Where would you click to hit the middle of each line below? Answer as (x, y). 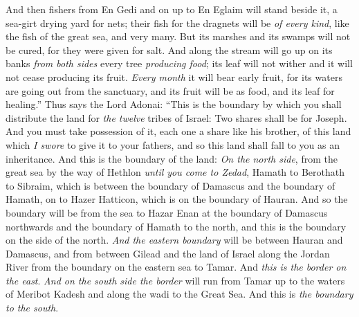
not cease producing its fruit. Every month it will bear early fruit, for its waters (174, 76)
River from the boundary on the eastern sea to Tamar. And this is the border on (176, 267)
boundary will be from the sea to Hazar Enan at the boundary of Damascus (167, 212)
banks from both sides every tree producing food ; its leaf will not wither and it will (179, 63)
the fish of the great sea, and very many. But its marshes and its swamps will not (178, 36)
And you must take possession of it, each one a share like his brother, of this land (178, 131)
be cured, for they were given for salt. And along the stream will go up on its (169, 49)
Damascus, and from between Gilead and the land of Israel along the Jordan (168, 253)
